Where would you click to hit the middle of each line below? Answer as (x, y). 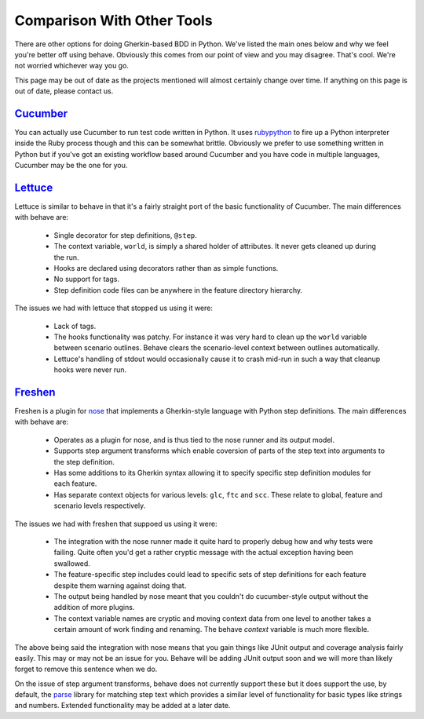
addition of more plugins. (94, 608)
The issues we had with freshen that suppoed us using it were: (116, 524)
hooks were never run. (90, 370)
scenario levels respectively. (100, 505)
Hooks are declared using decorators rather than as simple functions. (166, 268)
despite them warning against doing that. (120, 586)
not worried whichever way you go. (72, 66)
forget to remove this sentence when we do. (86, 669)
